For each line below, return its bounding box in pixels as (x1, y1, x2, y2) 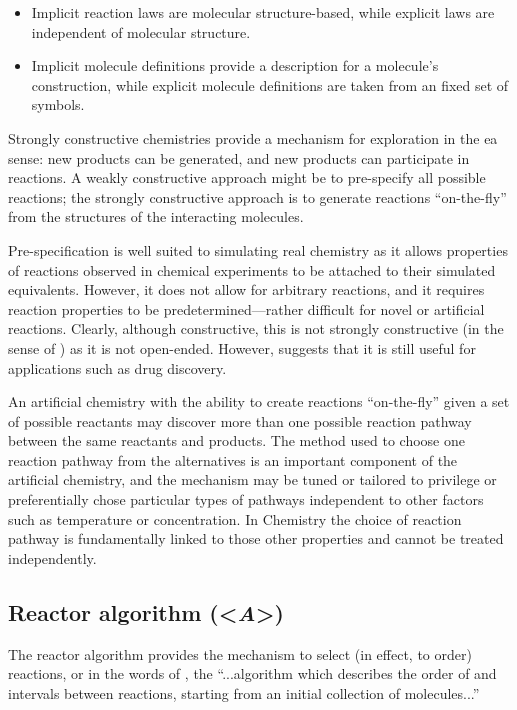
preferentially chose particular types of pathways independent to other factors (8, 489, 484, 510)
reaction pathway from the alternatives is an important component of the (8, 449, 458, 470)
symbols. (31, 94, 85, 115)
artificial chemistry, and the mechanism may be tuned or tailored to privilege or (8, 469, 497, 490)
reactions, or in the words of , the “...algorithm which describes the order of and (8, 663, 497, 684)
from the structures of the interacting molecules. (8, 206, 304, 227)
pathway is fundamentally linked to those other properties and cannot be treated (8, 528, 504, 549)
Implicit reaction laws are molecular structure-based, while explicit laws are (31, 2, 495, 22)
